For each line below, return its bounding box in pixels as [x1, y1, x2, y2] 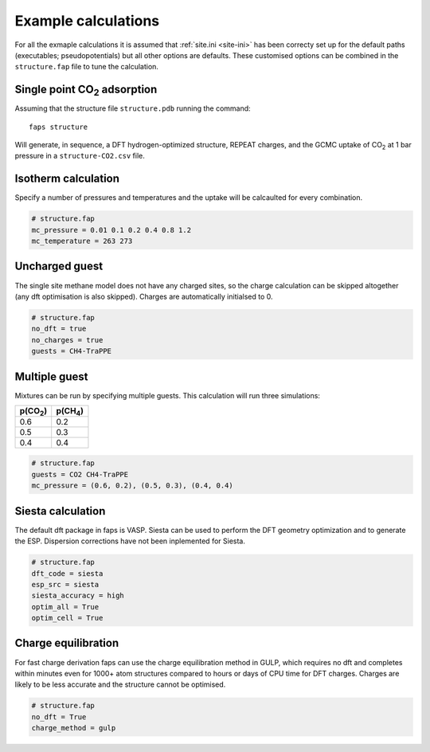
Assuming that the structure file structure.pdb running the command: [14, 104, 251, 113]
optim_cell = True [31, 613, 104, 623]
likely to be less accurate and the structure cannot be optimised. [14, 680, 226, 689]
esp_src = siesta [31, 580, 100, 589]
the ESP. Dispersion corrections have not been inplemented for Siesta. [14, 536, 246, 546]
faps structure [29, 122, 88, 131]
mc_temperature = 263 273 [31, 237, 133, 246]
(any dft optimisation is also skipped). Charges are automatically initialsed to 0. [14, 292, 273, 301]
